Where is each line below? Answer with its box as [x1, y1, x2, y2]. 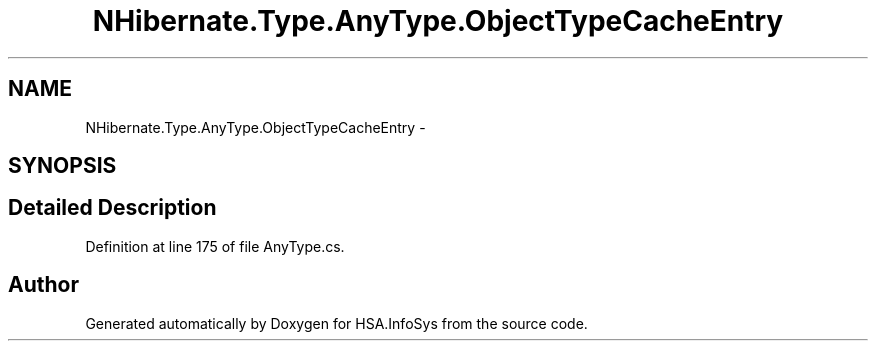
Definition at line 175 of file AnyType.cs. [85, 237, 345, 255]
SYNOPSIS [8, 153, 117, 179]
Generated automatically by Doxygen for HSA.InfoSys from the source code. [85, 314, 588, 332]
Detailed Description [8, 195, 217, 221]
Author [8, 272, 79, 298]
